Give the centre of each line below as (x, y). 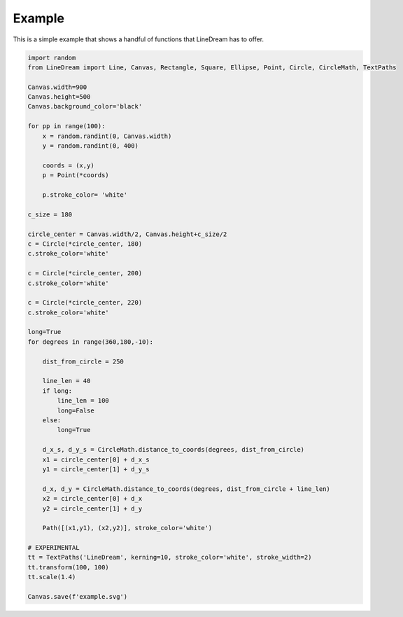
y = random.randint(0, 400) (91, 146)
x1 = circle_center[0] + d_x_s (96, 459)
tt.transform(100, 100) (69, 567)
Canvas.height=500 (59, 97)
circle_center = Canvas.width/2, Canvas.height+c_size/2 (127, 234)
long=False (76, 410)
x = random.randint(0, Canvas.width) (107, 136)
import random (52, 57)
